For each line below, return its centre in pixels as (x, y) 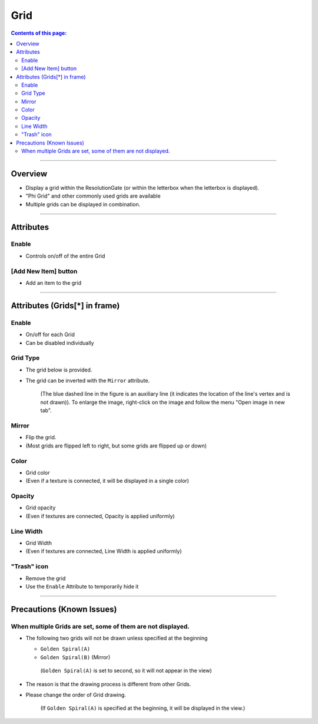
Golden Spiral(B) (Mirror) (75, 657)
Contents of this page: (39, 33)
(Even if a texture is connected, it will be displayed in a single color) (107, 481)
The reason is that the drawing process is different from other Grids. (108, 684)
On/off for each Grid (50, 335)
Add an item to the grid (54, 283)
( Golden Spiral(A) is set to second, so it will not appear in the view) (126, 671)
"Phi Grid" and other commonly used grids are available (93, 196)
